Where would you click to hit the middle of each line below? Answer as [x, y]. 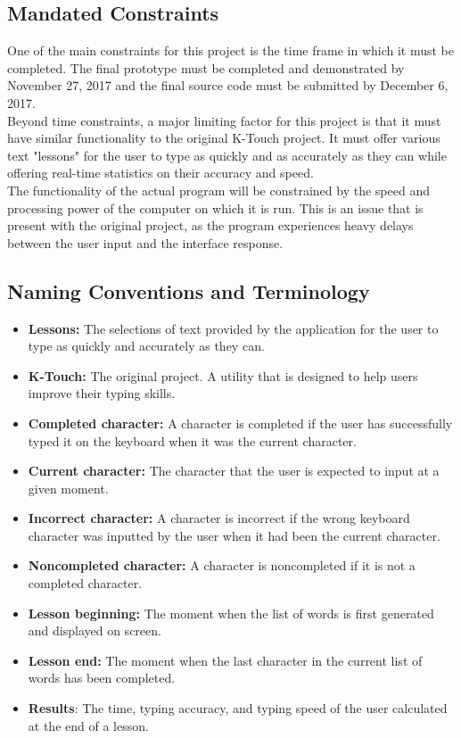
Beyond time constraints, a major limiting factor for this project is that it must [224, 120]
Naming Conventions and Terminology [189, 290]
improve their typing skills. [102, 393]
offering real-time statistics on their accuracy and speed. [161, 173]
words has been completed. [102, 678]
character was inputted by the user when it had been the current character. [234, 535]
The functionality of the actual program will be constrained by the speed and [218, 190]
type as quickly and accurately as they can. [146, 346]
